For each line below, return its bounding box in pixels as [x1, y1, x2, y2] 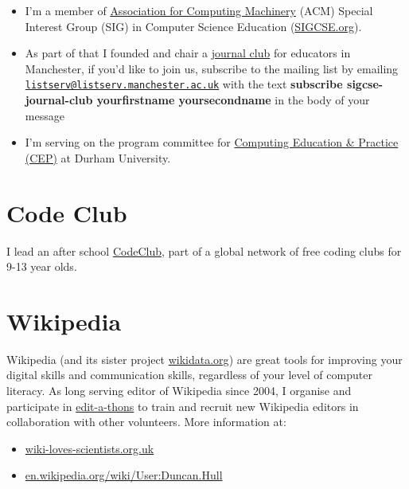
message [25, 107, 64, 123]
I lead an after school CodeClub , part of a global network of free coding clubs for [6, 242, 402, 259]
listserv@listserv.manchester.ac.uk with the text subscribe [25, 76, 343, 92]
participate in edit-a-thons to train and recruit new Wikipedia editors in [6, 397, 359, 414]
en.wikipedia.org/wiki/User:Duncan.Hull [25, 467, 223, 483]
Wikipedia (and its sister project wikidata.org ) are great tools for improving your [6, 350, 403, 367]
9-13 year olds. [6, 258, 77, 275]
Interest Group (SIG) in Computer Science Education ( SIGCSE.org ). [25, 18, 362, 34]
